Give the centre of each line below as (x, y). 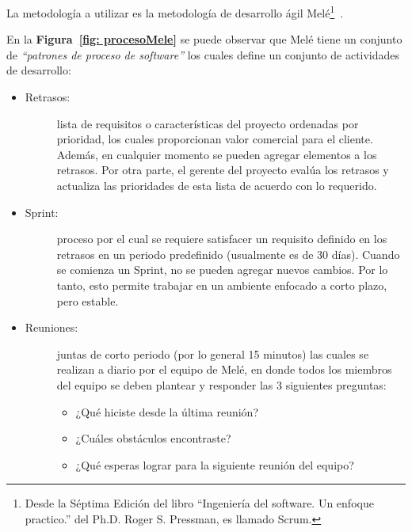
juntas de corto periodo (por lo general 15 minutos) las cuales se (213, 353)
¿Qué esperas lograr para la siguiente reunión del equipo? (215, 464)
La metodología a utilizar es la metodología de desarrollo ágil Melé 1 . (175, 11)
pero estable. (88, 300)
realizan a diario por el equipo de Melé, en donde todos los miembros (224, 369)
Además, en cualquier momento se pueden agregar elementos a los (217, 154)
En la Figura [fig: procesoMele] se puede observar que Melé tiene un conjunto (204, 39)
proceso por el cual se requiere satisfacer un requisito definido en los (222, 239)
